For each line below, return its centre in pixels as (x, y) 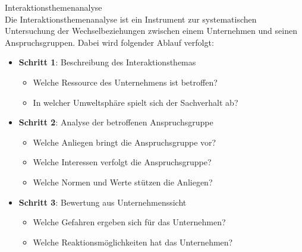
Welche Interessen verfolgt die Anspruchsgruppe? (122, 162)
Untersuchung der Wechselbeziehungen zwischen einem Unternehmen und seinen (151, 31)
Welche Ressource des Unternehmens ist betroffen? (125, 82)
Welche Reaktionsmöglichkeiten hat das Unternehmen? (133, 242)
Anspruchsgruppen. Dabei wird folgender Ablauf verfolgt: (109, 42)
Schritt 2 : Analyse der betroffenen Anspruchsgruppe (116, 122)
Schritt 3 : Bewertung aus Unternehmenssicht (103, 202)
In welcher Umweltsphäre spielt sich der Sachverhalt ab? (136, 102)
